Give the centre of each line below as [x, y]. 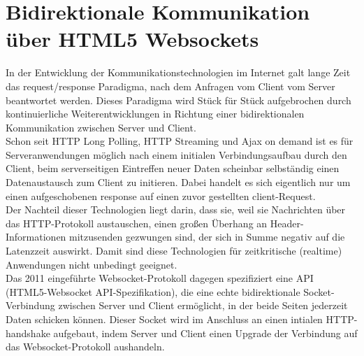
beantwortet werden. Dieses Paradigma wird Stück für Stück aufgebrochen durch [179, 100]
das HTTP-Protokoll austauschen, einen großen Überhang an [137, 223]
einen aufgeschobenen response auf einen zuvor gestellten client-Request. [161, 195]
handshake [28, 333]
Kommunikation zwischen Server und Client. [101, 127]
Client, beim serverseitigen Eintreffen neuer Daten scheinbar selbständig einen [173, 168]
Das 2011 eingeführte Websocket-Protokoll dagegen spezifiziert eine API [160, 278]
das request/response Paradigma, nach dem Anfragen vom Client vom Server [170, 86]
